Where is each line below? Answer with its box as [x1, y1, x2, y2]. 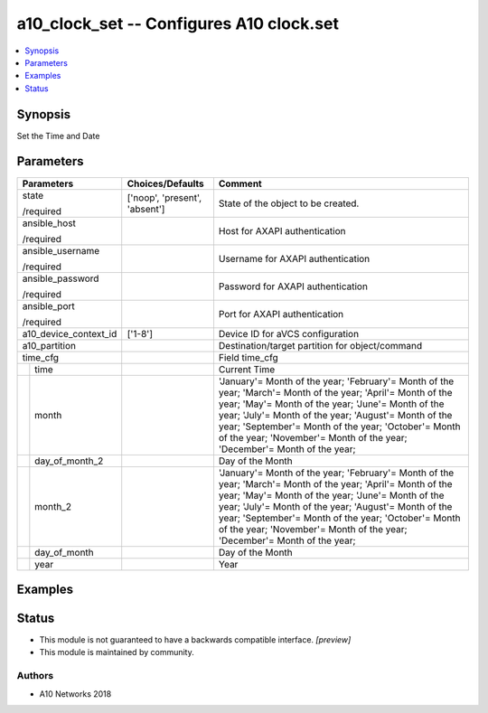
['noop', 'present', [127, 191, 202, 203]
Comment [218, 177, 262, 190]
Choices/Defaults [127, 177, 204, 190]
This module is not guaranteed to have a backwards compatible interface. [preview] [39, 634, 352, 645]
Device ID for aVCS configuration [218, 327, 360, 340]
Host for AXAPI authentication [218, 224, 346, 237]
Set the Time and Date [16, 130, 100, 141]
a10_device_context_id [22, 327, 117, 340]
